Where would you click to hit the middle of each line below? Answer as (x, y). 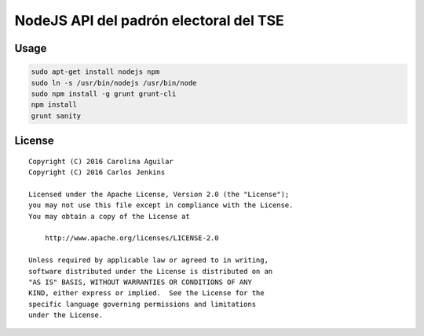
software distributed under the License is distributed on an (151, 271)
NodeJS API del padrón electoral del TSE (149, 20)
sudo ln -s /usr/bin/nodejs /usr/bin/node (114, 83)
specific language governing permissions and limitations (143, 304)
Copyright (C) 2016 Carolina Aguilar (101, 161)
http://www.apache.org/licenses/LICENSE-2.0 (132, 238)
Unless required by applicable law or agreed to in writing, (148, 260)
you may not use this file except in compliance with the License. (161, 205)
